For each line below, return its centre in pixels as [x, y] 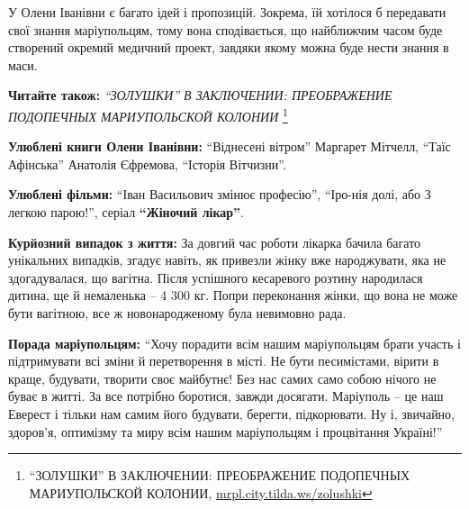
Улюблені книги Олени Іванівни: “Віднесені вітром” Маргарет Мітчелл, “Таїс [230, 146]
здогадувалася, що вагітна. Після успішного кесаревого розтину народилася [216, 277]
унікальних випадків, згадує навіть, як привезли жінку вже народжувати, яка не [227, 260]
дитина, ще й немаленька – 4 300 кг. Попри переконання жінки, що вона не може [233, 295]
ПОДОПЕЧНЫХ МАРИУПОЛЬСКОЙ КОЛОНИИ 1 [148, 114]
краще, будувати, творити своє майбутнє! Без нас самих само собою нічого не [222, 378]
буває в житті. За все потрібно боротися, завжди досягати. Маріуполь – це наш [226, 396]
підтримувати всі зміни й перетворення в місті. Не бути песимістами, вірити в [224, 361]
